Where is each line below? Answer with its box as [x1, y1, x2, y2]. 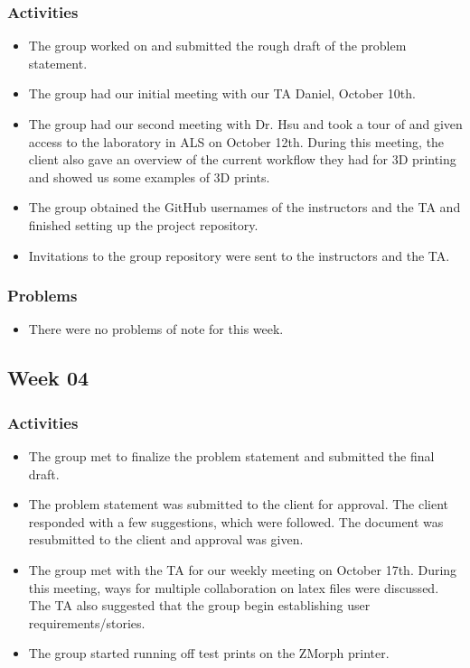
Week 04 [7, 364, 89, 392]
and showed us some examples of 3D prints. [28, 167, 270, 186]
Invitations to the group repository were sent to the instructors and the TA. [28, 246, 450, 264]
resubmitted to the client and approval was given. [28, 530, 304, 549]
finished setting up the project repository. [28, 215, 258, 234]
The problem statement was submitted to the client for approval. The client [28, 495, 449, 514]
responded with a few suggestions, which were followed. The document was [28, 512, 444, 531]
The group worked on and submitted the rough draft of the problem [28, 36, 407, 55]
